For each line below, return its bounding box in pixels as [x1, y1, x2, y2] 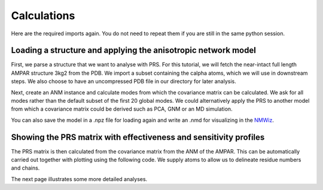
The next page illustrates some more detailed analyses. [11, 175, 148, 182]
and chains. [11, 164, 40, 171]
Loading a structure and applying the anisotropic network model [11, 45, 257, 56]
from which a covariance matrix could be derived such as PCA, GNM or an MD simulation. [11, 105, 233, 113]
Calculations [11, 9, 75, 22]
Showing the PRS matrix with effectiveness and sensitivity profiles [11, 132, 265, 142]
